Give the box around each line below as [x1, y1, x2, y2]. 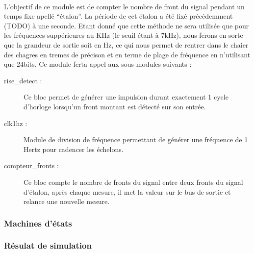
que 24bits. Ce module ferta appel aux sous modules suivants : [4, 59, 192, 69]
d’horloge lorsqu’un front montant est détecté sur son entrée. [24, 101, 206, 111]
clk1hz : [4, 118, 27, 128]
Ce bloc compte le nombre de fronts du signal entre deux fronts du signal [24, 177, 243, 187]
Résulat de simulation [4, 239, 92, 252]
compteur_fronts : [4, 160, 59, 171]
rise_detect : [4, 75, 42, 85]
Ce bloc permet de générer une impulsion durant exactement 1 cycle [24, 92, 229, 102]
